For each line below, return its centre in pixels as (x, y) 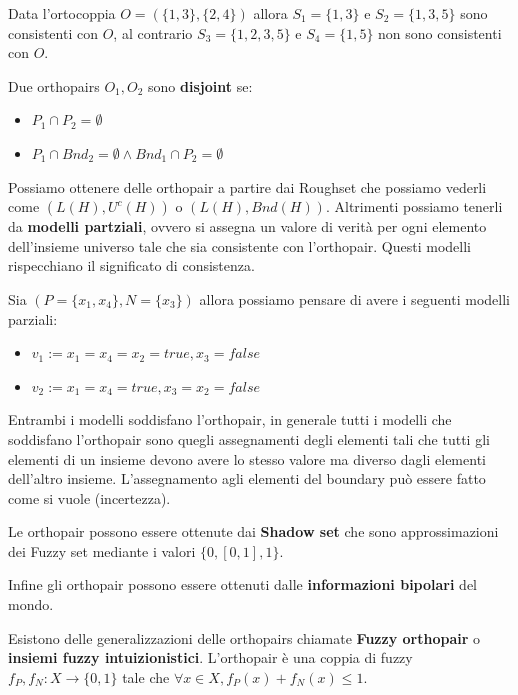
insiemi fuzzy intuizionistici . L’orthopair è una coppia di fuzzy (210, 657)
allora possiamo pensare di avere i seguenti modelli (354, 298)
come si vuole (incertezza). (89, 497)
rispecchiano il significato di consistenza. (131, 265)
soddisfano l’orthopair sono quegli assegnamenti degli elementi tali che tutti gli (249, 438)
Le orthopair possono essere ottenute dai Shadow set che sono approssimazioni (253, 531)
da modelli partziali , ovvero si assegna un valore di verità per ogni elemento (247, 226)
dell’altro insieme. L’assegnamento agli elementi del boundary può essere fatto (247, 478)
